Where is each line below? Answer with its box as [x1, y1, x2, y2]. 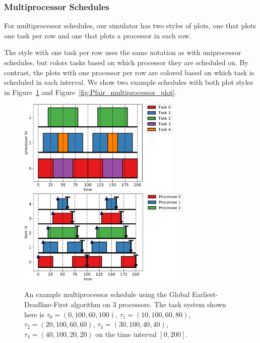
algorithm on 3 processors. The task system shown [71, 299, 226, 310]
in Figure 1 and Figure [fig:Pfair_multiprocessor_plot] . [4, 86, 177, 97]
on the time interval [95, 328, 157, 339]
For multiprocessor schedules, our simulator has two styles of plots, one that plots [4, 20, 256, 31]
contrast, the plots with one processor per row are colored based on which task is [4, 67, 254, 77]
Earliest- [191, 289, 218, 300]
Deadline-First [24, 299, 69, 310]
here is [24, 309, 44, 319]
